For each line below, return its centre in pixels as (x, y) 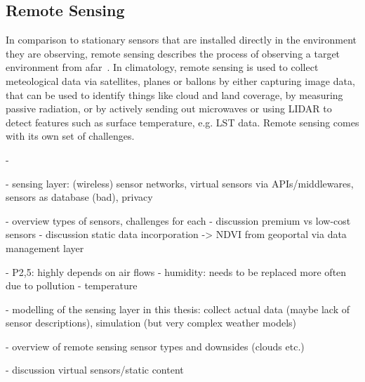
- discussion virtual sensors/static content (95, 370)
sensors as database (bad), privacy (79, 197)
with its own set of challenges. (70, 136)
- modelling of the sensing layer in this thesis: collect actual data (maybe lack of (178, 309)
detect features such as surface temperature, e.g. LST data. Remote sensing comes (182, 122)
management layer (45, 248)
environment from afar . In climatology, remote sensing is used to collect (162, 67)
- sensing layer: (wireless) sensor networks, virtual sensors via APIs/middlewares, (180, 183)
